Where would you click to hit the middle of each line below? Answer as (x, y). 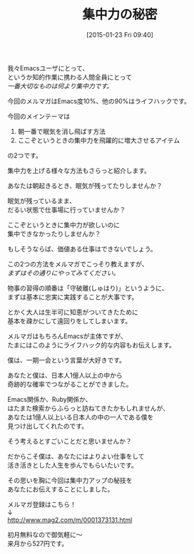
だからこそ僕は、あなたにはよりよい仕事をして (76, 456)
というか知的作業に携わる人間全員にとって (70, 77)
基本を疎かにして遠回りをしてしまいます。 (70, 320)
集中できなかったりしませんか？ (54, 234)
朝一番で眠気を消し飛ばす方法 (61, 131)
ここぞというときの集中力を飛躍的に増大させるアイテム (99, 140)
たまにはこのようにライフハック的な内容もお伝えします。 (92, 345)
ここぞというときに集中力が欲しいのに (63, 224)
